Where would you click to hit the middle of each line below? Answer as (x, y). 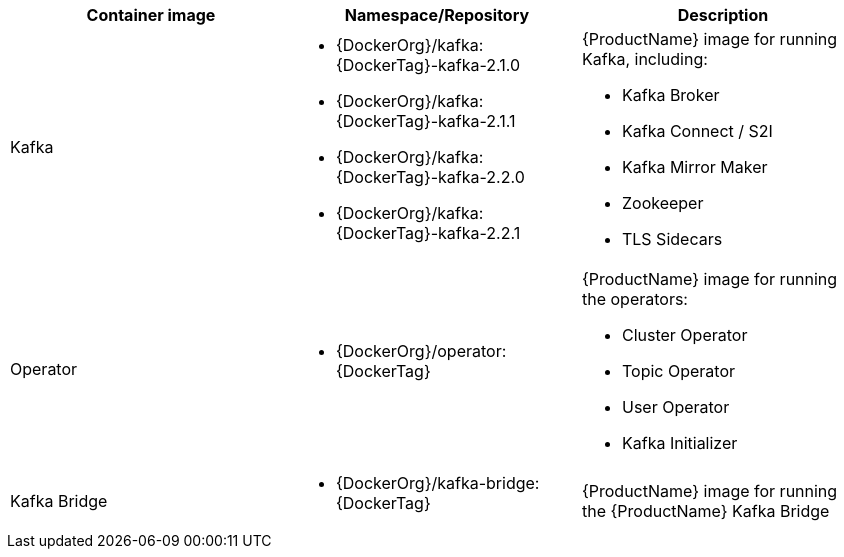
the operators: (634, 299)
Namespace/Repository (437, 15)
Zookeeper (662, 203)
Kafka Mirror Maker (694, 167)
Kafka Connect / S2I (697, 131)
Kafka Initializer (679, 443)
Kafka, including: (644, 59)
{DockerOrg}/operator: (421, 351)
